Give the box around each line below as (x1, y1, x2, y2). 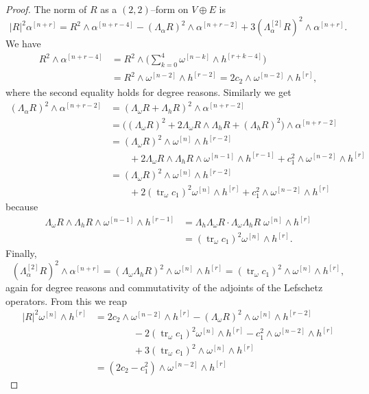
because (5, 199, 38, 213)
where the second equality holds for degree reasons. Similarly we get (5, 84, 291, 99)
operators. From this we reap (5, 293, 128, 308)
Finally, (5, 246, 37, 260)
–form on (150, 2, 189, 16)
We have (5, 36, 41, 51)
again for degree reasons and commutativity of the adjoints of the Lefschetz (5, 280, 323, 295)
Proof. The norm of (5, 2, 87, 16)
